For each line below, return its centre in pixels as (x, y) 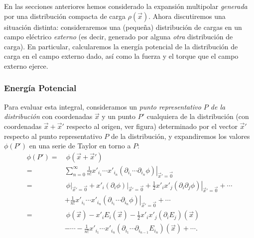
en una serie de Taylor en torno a (80, 146)
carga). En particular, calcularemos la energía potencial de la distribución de (121, 46)
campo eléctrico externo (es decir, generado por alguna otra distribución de (119, 37)
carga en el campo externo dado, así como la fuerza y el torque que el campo (121, 56)
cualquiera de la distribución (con (198, 116)
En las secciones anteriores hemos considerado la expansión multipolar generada (126, 6)
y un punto (119, 116)
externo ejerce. (26, 65)
